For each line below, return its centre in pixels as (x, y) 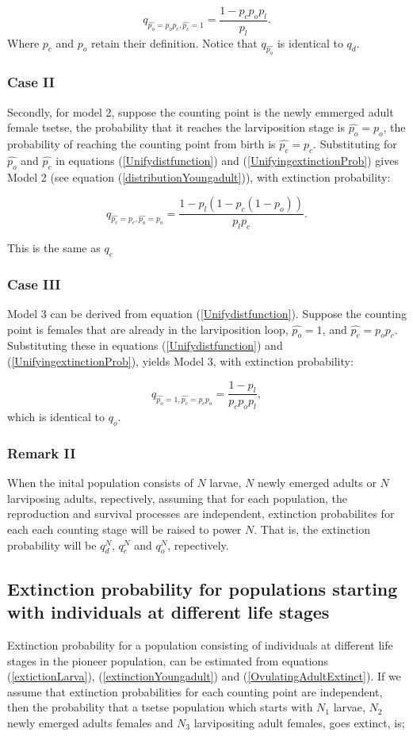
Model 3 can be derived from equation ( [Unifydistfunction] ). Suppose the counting (207, 314)
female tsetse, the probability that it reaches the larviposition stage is (176, 127)
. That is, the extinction (312, 529)
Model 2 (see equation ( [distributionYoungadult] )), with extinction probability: (199, 176)
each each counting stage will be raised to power (124, 529)
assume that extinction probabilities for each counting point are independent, (195, 691)
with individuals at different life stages (168, 612)
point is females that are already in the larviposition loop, (148, 329)
